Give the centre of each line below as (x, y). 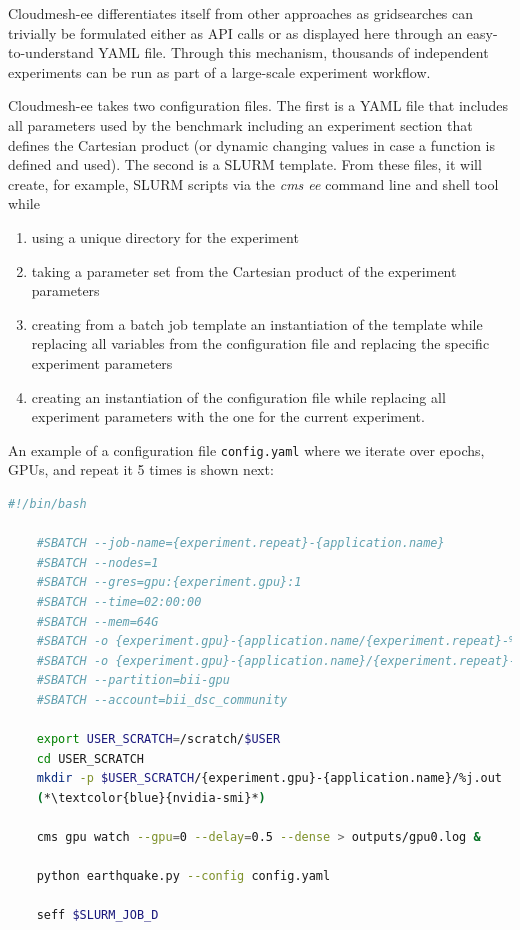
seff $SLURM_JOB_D (97, 915)
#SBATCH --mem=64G (97, 621)
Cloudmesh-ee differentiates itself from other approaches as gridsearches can (241, 13)
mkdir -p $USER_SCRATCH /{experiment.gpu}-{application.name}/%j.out (269, 778)
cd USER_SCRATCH (90, 758)
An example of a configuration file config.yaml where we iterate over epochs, (246, 449)
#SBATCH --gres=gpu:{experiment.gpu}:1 (169, 582)
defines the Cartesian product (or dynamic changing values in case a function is (252, 144)
